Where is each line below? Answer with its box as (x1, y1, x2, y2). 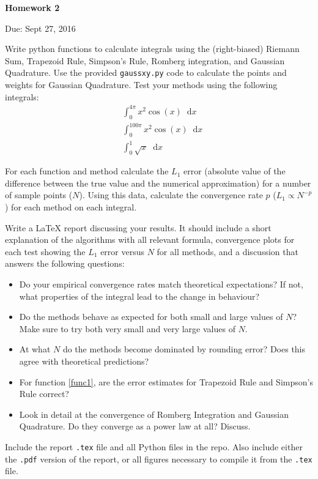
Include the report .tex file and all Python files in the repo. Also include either (5, 440, 303, 453)
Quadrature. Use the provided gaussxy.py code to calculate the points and (5, 66, 287, 79)
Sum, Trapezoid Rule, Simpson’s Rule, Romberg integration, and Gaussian (5, 54, 285, 67)
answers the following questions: (5, 257, 125, 270)
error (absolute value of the (183, 165, 286, 177)
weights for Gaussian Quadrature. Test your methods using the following (5, 78, 278, 91)
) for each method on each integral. (5, 200, 137, 213)
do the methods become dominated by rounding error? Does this (62, 343, 306, 355)
